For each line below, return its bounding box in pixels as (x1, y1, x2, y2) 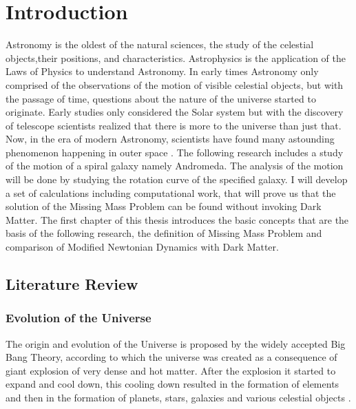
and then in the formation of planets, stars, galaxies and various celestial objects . (6, 390, 351, 404)
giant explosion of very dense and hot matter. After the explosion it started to (6, 363, 336, 377)
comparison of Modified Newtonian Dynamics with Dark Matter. (6, 240, 279, 254)
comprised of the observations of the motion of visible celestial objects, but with (6, 77, 344, 92)
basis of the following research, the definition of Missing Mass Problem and (6, 226, 322, 240)
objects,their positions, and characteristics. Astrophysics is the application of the (6, 50, 346, 65)
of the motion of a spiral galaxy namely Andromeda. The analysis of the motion (6, 158, 344, 173)
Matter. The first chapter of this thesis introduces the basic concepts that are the (6, 212, 349, 227)
